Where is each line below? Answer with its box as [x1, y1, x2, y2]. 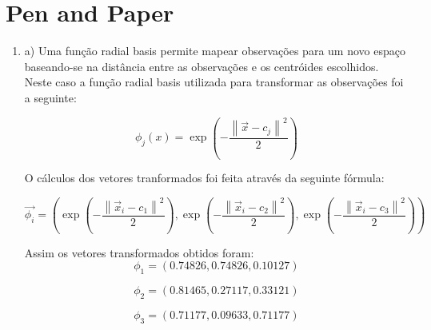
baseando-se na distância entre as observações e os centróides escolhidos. [24, 58, 379, 74]
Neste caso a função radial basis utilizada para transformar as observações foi [24, 74, 404, 90]
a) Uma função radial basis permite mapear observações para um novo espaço [24, 42, 405, 59]
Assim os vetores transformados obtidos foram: [24, 244, 254, 260]
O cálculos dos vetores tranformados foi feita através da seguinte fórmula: [24, 169, 385, 186]
